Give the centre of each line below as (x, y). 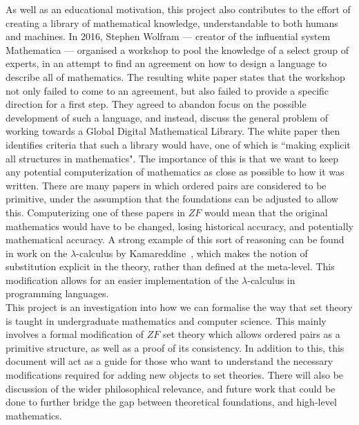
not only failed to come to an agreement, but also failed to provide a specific (167, 90)
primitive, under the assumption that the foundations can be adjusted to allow (172, 199)
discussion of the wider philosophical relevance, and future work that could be (171, 388)
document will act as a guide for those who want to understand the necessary (169, 361)
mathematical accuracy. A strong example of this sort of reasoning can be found (175, 239)
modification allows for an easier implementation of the (122, 280)
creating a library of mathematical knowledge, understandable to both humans (172, 22)
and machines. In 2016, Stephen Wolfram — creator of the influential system (168, 36)
